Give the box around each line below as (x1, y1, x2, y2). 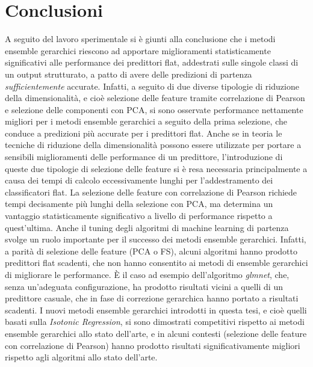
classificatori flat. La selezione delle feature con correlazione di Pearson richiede (5, 185, 297, 198)
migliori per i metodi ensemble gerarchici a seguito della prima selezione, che (5, 115, 287, 128)
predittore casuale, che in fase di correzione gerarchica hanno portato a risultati (5, 292, 299, 304)
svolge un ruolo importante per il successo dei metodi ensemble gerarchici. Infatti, (5, 233, 306, 245)
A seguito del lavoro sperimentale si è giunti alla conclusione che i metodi (5, 32, 276, 45)
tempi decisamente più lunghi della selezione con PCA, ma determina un (5, 197, 273, 210)
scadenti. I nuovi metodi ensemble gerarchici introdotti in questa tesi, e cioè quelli (5, 303, 307, 316)
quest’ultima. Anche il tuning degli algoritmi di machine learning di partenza (5, 221, 289, 233)
